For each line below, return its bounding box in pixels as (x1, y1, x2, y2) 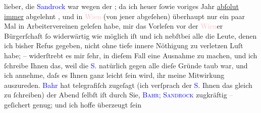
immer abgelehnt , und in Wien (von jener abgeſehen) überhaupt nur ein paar (4, 11, 245, 21)
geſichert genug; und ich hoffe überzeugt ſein (4, 99, 141, 109)
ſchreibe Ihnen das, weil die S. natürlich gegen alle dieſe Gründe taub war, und (4, 60, 248, 70)
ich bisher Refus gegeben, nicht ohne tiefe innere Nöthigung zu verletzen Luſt (4, 40, 243, 51)
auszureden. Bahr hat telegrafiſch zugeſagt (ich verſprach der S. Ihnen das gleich (4, 79, 252, 90)
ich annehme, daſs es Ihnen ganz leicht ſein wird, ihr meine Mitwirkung (4, 70, 225, 80)
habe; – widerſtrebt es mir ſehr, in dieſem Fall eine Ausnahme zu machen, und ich (4, 50, 257, 60)
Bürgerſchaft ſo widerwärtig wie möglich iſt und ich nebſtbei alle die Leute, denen (4, 30, 257, 41)
